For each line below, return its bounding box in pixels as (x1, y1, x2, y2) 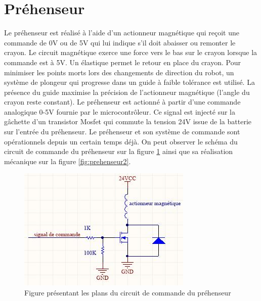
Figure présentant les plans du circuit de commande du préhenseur (24, 287, 231, 298)
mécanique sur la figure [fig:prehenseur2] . (4, 156, 131, 166)
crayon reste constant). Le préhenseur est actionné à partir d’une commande (4, 96, 241, 107)
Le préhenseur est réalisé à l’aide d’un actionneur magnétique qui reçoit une (4, 27, 239, 38)
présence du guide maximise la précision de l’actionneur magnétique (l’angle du (4, 86, 250, 97)
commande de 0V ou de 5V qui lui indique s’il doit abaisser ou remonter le (4, 37, 236, 47)
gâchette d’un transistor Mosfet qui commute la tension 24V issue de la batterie (4, 116, 251, 127)
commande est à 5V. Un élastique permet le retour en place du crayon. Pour (4, 57, 241, 67)
